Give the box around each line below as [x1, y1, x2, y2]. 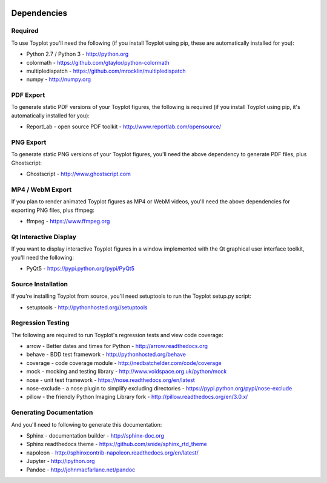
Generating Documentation [11, 409, 93, 417]
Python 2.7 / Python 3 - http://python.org [26, 50, 129, 57]
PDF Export [11, 91, 45, 99]
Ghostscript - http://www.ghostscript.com [26, 170, 131, 178]
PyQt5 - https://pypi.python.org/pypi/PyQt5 [26, 265, 134, 272]
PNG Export [11, 138, 47, 146]
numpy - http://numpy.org [26, 76, 91, 83]
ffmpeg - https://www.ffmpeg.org [26, 218, 110, 225]
